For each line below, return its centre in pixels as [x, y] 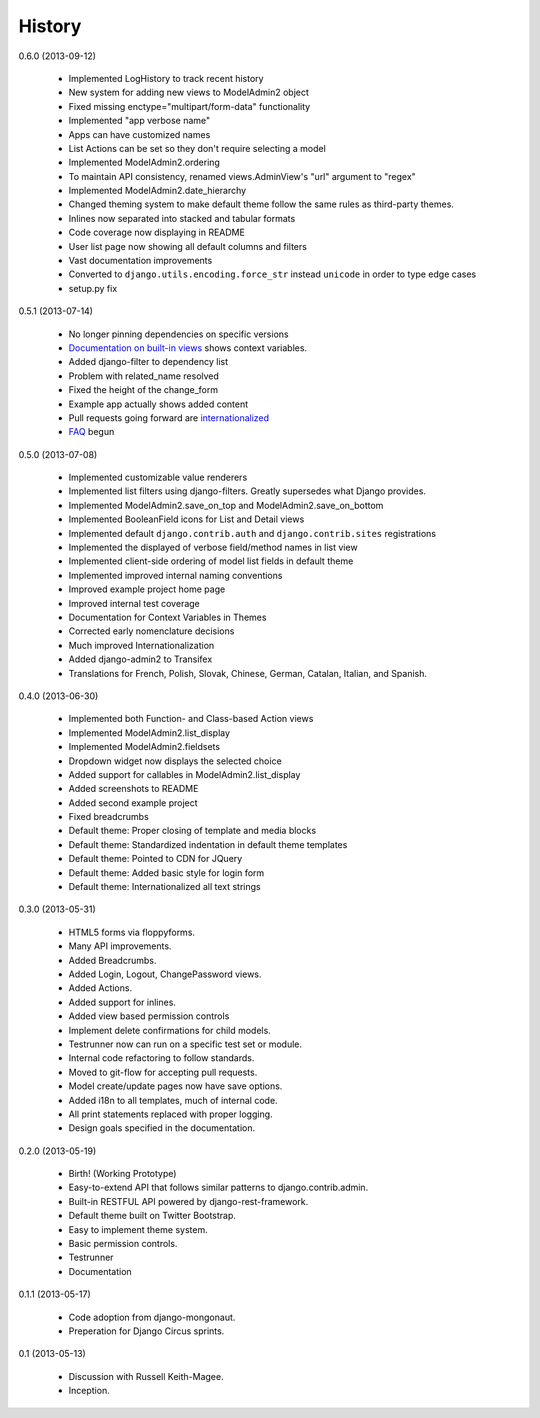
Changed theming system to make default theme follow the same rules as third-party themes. [261, 204]
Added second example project [133, 802]
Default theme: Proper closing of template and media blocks [192, 831]
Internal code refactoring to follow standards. [161, 1058]
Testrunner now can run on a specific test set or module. [185, 1044]
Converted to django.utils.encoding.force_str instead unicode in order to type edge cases [272, 274]
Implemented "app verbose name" [139, 121]
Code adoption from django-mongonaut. [152, 1317]
